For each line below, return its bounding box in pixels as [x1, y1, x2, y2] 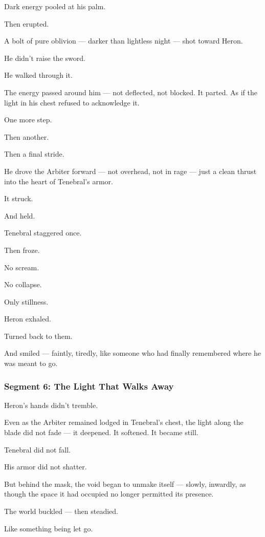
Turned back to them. [4, 330, 73, 341]
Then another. [4, 131, 49, 142]
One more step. [4, 114, 52, 125]
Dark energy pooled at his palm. [4, 1, 106, 11]
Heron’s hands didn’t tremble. [4, 399, 98, 410]
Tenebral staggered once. [4, 227, 82, 238]
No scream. [4, 262, 39, 272]
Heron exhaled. [4, 313, 51, 324]
